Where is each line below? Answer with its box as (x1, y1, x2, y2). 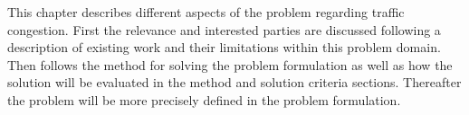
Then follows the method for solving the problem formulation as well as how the (7, 55, 453, 74)
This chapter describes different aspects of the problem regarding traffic (7, 3, 405, 21)
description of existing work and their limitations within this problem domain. (7, 38, 441, 57)
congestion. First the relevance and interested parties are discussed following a (7, 20, 441, 39)
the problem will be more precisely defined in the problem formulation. (7, 90, 401, 109)
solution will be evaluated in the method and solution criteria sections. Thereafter (7, 73, 462, 92)
